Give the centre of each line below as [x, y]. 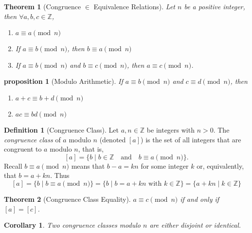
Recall [13, 165]
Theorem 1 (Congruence [43, 6]
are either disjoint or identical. [195, 225]
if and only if [200, 199]
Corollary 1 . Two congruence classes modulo [72, 225]
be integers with [171, 129]
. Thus [60, 175]
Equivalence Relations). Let [134, 6]
